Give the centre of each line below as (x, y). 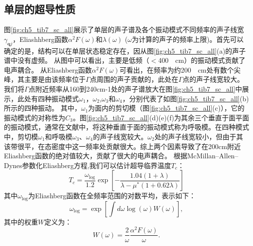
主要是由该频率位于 (55, 79)
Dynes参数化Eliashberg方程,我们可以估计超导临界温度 (88, 165)
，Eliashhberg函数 (40, 39)
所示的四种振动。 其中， (43, 108)
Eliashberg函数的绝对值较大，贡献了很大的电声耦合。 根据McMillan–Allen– (121, 156)
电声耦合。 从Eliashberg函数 (48, 69)
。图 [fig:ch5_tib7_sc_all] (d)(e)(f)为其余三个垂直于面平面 (161, 117)
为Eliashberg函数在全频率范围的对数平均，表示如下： (112, 196)
